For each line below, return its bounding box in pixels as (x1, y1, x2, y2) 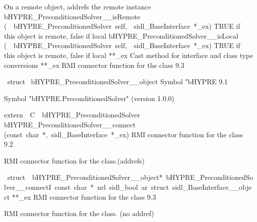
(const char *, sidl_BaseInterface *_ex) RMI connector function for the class (4, 129, 243, 139)
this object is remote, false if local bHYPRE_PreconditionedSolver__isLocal (4, 30, 239, 41)
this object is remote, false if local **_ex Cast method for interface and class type (4, 50, 254, 60)
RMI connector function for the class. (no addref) (4, 208, 154, 219)
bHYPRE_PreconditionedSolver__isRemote (4, 11, 141, 21)
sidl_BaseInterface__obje (172, 181, 252, 192)
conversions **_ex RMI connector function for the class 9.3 (4, 59, 185, 70)
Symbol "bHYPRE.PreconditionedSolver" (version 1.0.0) (4, 93, 175, 103)
